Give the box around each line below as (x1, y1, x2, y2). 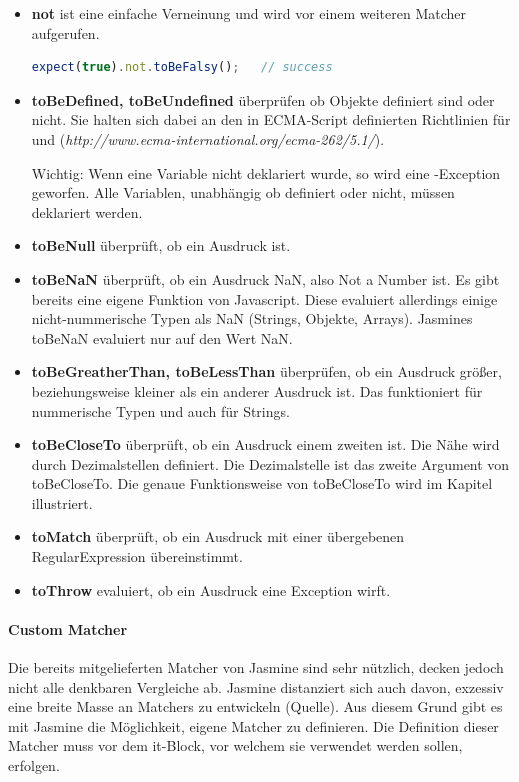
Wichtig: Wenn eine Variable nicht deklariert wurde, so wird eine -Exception (31, 162, 501, 183)
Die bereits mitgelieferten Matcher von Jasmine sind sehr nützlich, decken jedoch (8, 657, 504, 678)
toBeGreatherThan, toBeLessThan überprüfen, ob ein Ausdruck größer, (31, 361, 502, 382)
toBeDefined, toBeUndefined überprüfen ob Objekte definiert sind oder (31, 89, 495, 110)
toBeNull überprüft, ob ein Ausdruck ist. (31, 235, 291, 256)
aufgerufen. (31, 22, 100, 43)
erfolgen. (8, 755, 60, 776)
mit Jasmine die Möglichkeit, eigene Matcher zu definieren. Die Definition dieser (8, 715, 499, 736)
